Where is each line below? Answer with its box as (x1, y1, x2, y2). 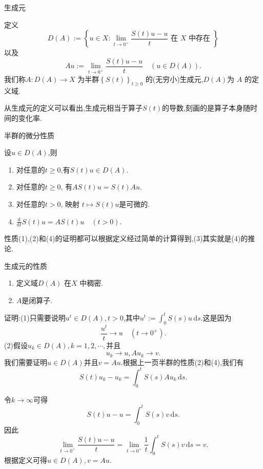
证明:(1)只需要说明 (4, 312, 66, 323)
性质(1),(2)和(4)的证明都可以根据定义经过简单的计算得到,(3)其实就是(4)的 (4, 233, 248, 244)
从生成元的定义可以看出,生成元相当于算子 (4, 102, 143, 113)
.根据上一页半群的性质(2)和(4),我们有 (120, 356, 244, 367)
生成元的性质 (4, 260, 47, 271)
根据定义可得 (4, 454, 47, 465)
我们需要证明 (4, 356, 47, 367)
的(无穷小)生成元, (145, 74, 204, 84)
